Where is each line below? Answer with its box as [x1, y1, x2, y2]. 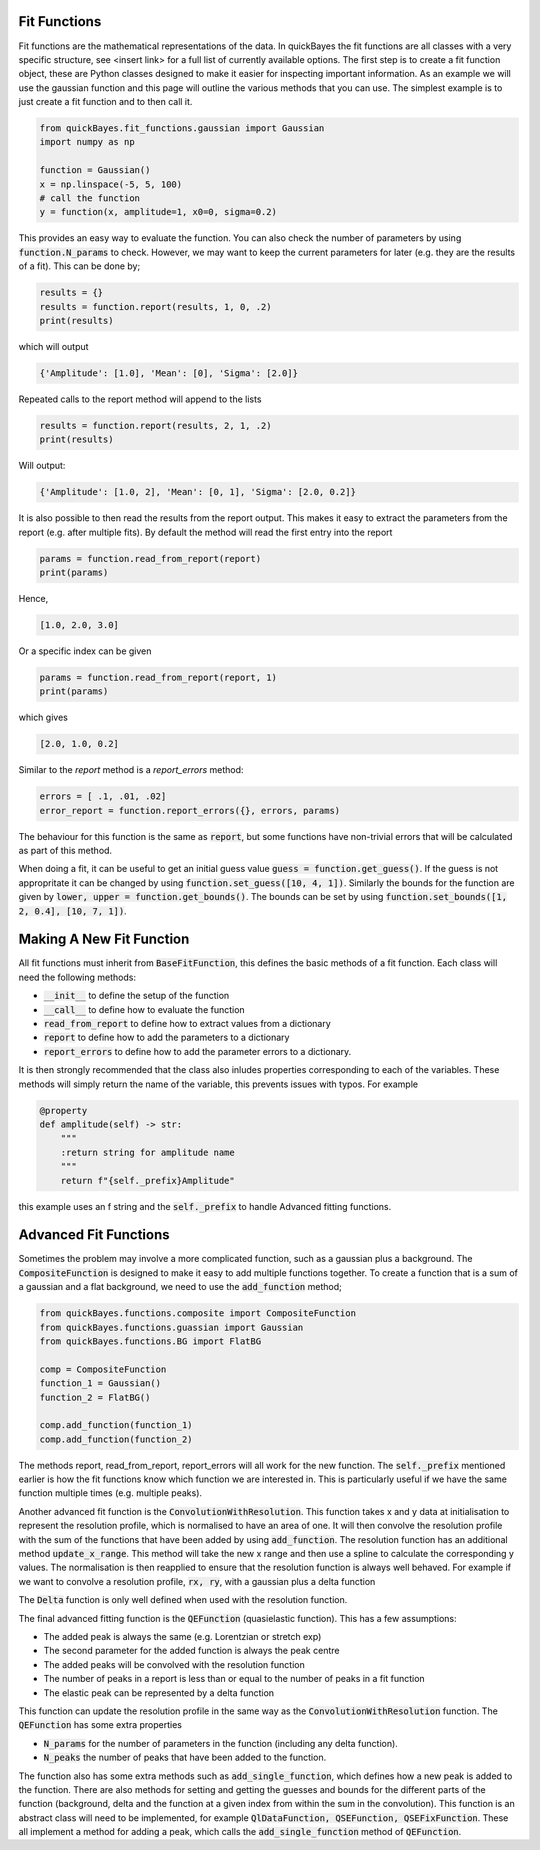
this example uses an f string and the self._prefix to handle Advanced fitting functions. [18, 1200, 392, 1212]
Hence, [18, 592, 49, 604]
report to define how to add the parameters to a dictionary [43, 1031, 290, 1044]
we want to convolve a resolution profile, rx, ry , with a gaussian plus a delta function [18, 1575, 376, 1587]
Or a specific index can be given [18, 645, 152, 657]
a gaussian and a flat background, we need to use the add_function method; [18, 1281, 342, 1293]
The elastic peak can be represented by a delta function [43, 1686, 275, 1699]
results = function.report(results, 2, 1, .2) [39, 420, 272, 431]
